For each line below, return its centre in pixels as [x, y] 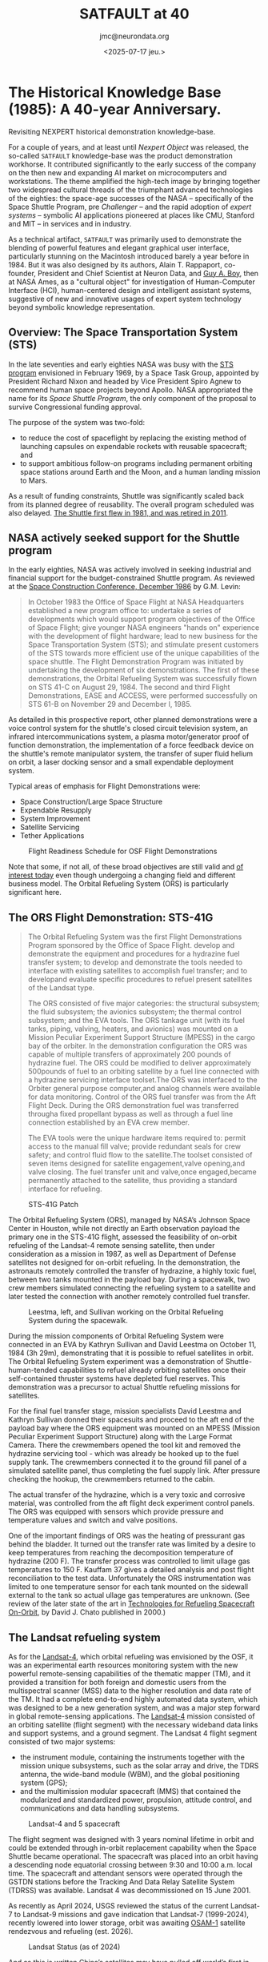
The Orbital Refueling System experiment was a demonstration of [116, 1362]
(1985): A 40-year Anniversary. [115, 109]
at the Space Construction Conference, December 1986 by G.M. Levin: [125, 587]
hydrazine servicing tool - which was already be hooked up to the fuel [124, 1454]
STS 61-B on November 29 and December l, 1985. [110, 704]
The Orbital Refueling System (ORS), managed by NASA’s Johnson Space [129, 1220]
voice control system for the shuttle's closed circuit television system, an [128, 728]
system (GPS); [44, 1783]
